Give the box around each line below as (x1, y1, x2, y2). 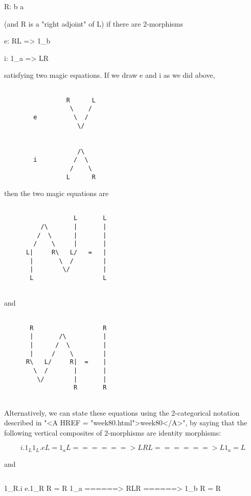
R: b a (4, 1, 24, 11)
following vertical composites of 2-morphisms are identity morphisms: (4, 427, 221, 438)
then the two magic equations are (4, 188, 109, 199)
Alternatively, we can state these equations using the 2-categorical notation (4, 407, 240, 418)
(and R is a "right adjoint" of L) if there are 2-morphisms (4, 18, 183, 29)
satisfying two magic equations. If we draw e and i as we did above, (4, 70, 215, 80)
